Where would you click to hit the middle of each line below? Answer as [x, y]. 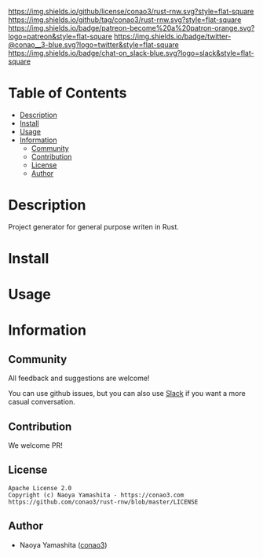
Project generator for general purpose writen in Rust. [93, 226]
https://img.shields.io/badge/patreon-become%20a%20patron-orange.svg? [131, 28]
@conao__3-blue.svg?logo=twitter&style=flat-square [93, 45]
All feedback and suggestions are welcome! [79, 378]
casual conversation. [42, 402]
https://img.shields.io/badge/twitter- [172, 36]
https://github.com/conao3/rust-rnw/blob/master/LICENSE [103, 502]
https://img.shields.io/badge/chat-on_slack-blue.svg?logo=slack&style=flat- [131, 53]
